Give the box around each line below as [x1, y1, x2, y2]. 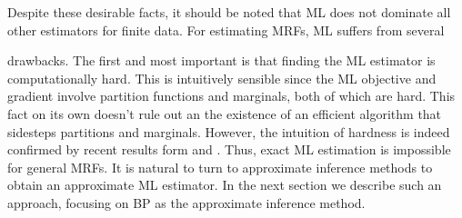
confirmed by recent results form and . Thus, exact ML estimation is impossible [7, 140, 451, 159]
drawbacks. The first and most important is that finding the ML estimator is [7, 51, 436, 70]
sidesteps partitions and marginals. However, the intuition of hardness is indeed [7, 122, 450, 141]
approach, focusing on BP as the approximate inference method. [7, 193, 366, 212]
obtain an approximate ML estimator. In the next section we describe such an [7, 175, 442, 194]
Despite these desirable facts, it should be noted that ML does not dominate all [7, 3, 451, 21]
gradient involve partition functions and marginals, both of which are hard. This [7, 86, 456, 105]
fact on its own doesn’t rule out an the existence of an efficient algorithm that [7, 104, 442, 123]
